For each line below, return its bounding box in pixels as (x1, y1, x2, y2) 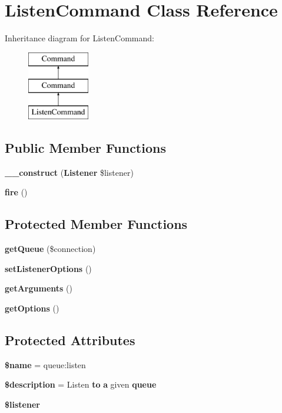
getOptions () (5, 302, 59, 314)
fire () (5, 186, 28, 198)
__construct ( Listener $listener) (5, 166, 134, 178)
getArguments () (5, 282, 72, 294)
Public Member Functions (5, 139, 166, 157)
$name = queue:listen (5, 358, 86, 371)
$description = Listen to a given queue (5, 378, 157, 391)
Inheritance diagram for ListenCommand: (5, 32, 154, 44)
